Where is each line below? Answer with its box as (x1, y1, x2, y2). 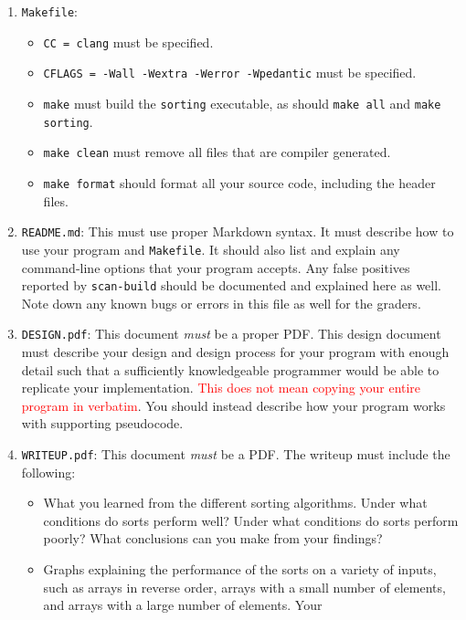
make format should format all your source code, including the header (43, 173, 436, 192)
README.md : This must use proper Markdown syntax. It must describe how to (21, 222, 454, 241)
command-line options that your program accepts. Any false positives (21, 257, 410, 277)
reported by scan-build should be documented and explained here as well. (21, 276, 442, 295)
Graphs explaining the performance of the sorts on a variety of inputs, (43, 560, 437, 578)
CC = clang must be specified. (43, 32, 214, 51)
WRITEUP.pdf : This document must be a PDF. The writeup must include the (21, 444, 450, 463)
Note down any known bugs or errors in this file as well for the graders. (21, 293, 421, 312)
